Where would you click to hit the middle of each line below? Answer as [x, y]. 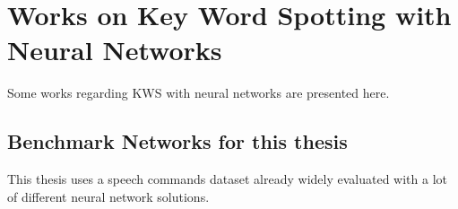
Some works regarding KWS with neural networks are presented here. [199, 93]
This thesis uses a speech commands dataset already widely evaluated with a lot [227, 179]
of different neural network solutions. [108, 196]
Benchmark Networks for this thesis [177, 141]
